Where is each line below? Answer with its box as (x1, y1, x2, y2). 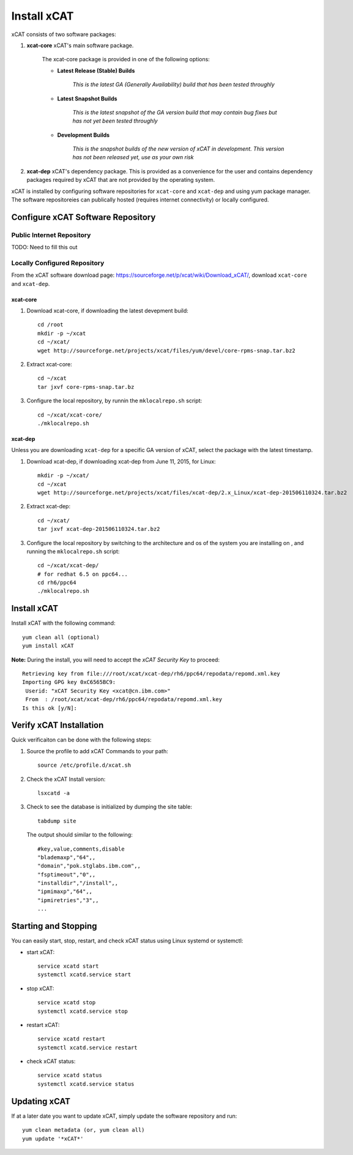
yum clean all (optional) (22, 634, 100, 641)
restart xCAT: (26, 1021, 60, 1028)
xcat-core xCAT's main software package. (26, 42, 134, 49)
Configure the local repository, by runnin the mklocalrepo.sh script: (26, 397, 203, 404)
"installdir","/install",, (37, 879, 119, 887)
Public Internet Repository (11, 230, 91, 239)
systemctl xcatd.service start (37, 971, 132, 978)
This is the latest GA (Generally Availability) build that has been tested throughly (72, 81, 275, 88)
